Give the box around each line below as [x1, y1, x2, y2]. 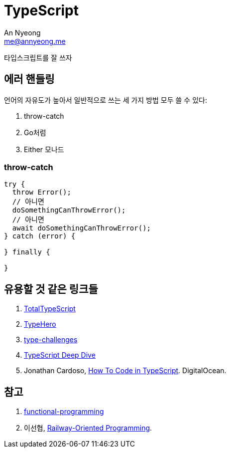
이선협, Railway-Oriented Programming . [24, 424, 152, 433]
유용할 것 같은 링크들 [4, 282, 98, 295]
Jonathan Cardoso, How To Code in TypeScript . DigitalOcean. [24, 366, 227, 375]
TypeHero [24, 320, 56, 329]
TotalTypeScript [24, 304, 76, 313]
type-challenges [24, 335, 78, 344]
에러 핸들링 [4, 73, 55, 86]
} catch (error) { [4, 232, 76, 240]
